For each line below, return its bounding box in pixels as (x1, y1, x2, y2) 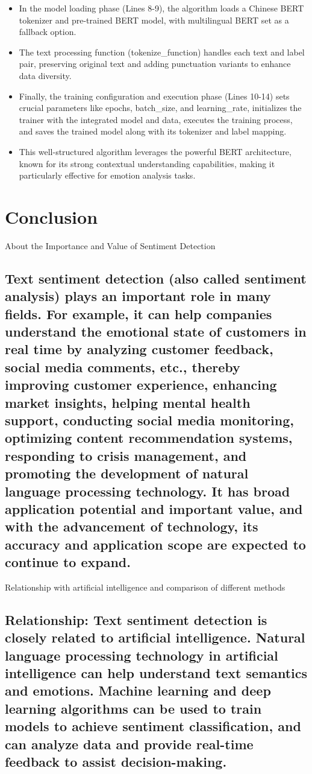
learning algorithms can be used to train (5, 699, 262, 717)
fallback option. (19, 25, 76, 38)
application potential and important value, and (5, 499, 303, 518)
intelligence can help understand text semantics (5, 664, 307, 682)
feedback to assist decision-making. (5, 752, 227, 770)
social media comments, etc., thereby (5, 357, 240, 376)
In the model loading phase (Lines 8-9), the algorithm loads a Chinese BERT (19, 2, 304, 14)
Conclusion (5, 204, 98, 229)
